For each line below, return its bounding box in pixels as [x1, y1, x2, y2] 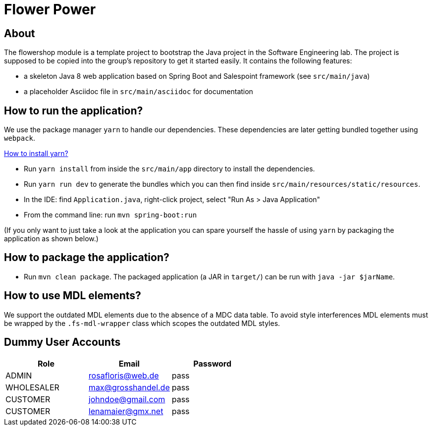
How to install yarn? [4, 149, 68, 158]
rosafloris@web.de [88, 370, 159, 380]
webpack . [4, 134, 36, 143]
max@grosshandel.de [88, 382, 170, 392]
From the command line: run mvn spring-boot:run [24, 211, 197, 219]
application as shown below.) [4, 234, 99, 243]
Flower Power [4, 1, 96, 18]
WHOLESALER [5, 382, 59, 392]
